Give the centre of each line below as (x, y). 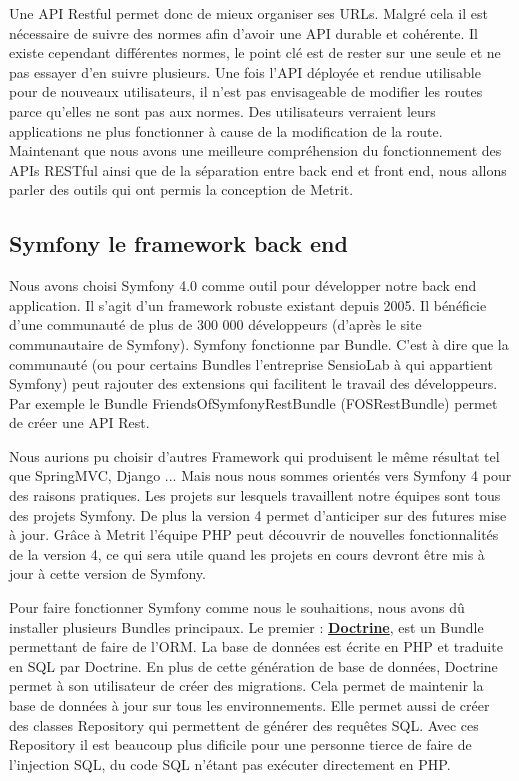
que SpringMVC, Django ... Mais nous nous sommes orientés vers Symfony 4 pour (260, 475)
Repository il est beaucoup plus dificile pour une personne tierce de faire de (240, 744)
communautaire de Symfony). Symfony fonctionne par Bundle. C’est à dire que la (259, 343)
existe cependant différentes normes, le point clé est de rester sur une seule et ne (255, 52)
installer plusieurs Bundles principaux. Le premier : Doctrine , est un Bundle (246, 626)
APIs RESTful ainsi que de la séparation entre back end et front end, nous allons (258, 169)
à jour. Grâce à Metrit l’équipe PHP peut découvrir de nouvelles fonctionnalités (254, 534)
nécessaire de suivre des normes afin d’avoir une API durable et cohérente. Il (243, 32)
